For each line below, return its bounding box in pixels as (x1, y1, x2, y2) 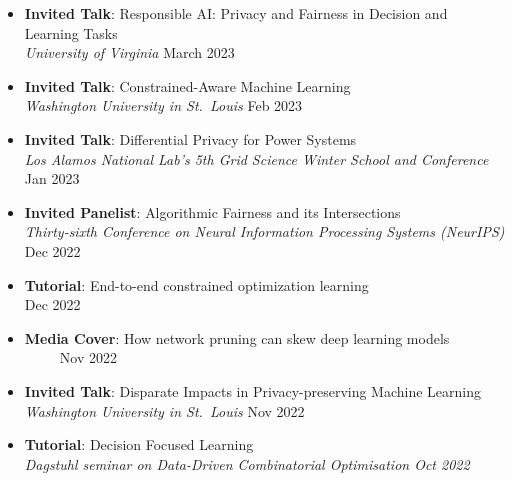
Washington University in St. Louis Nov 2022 (24, 400, 305, 421)
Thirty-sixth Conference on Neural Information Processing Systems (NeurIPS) (24, 221, 505, 242)
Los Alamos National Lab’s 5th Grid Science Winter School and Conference (24, 148, 489, 169)
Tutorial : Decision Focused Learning (24, 434, 254, 455)
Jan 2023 (24, 168, 80, 189)
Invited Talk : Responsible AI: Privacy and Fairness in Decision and (24, 3, 448, 23)
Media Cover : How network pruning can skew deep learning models (24, 327, 450, 348)
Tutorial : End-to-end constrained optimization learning (24, 274, 369, 295)
